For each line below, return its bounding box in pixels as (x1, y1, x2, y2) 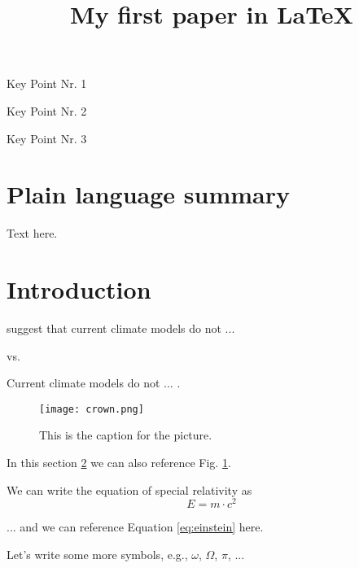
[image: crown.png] (39, 403, 144, 415)
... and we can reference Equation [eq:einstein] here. (7, 518, 264, 535)
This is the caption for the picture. (39, 426, 212, 443)
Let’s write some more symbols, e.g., (7, 545, 188, 562)
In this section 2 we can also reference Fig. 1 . (7, 454, 231, 471)
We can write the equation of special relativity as (7, 481, 252, 498)
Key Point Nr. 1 (7, 75, 87, 92)
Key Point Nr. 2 (7, 102, 87, 119)
